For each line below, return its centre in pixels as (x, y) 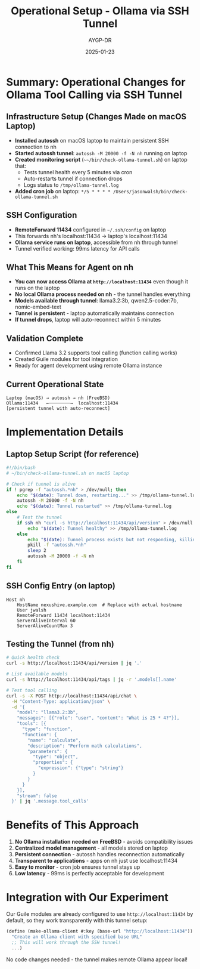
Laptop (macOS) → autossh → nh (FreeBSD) (58, 398)
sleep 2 (37, 551)
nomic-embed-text (38, 307)
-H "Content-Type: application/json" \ (61, 701)
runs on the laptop (37, 288)
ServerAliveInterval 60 (46, 621)
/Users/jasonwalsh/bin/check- (150, 192)
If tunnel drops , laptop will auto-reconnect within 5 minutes (88, 320)
